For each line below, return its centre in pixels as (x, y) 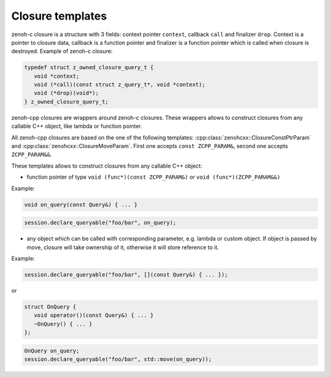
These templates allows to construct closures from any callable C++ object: (107, 166)
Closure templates (59, 16)
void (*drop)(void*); (67, 93)
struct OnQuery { (50, 307)
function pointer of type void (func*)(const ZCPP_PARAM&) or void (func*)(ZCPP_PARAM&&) (154, 177)
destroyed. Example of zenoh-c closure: (62, 51)
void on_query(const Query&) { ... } (81, 204)
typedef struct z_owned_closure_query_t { (89, 68)
